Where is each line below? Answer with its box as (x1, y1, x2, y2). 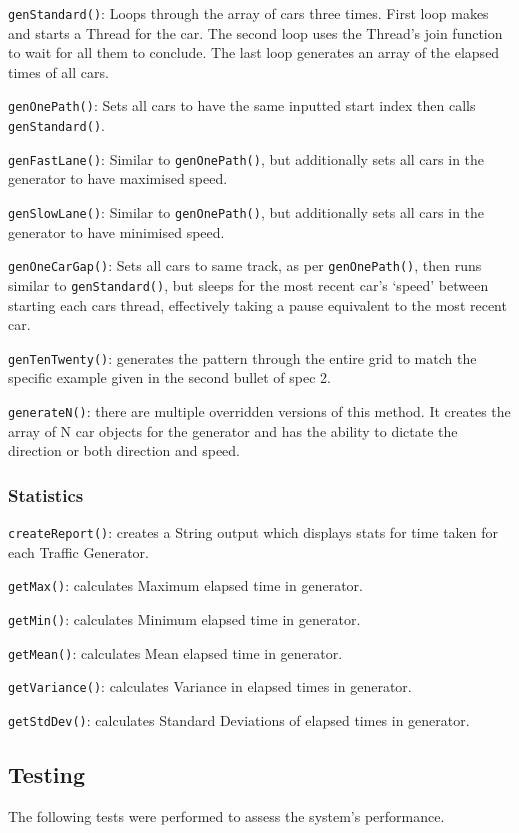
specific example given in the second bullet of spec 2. (8, 367, 331, 388)
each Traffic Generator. (8, 541, 149, 562)
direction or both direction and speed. (8, 440, 241, 461)
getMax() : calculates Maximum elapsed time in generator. (8, 575, 363, 596)
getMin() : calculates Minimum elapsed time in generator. (8, 608, 361, 629)
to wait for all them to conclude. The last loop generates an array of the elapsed (8, 42, 500, 63)
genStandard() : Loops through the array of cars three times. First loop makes (8, 3, 489, 23)
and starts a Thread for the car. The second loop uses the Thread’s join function (8, 22, 503, 43)
